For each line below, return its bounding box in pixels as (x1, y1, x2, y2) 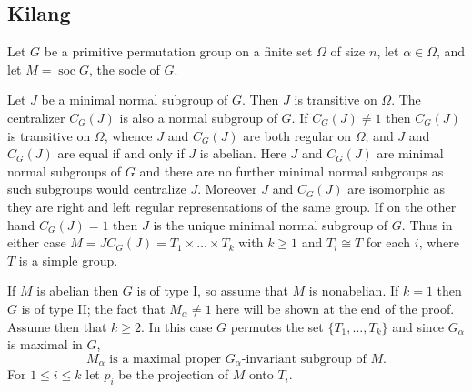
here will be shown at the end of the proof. (216, 298, 455, 317)
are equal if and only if (57, 144, 185, 163)
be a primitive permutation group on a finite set (44, 42, 313, 61)
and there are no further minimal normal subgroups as (139, 161, 444, 180)
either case (7, 233, 66, 252)
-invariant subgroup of (241, 352, 367, 366)
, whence (104, 126, 153, 145)
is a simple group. (18, 250, 118, 269)
